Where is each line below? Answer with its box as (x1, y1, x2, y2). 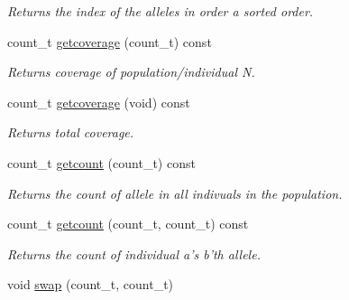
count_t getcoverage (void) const (7, 92, 190, 111)
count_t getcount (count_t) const (7, 153, 196, 172)
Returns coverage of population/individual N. (7, 62, 255, 81)
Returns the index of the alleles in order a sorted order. (7, 2, 314, 20)
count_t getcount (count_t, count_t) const (7, 214, 249, 233)
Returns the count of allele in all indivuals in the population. (7, 183, 343, 202)
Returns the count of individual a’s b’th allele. (7, 244, 261, 263)
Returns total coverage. (7, 123, 134, 142)
